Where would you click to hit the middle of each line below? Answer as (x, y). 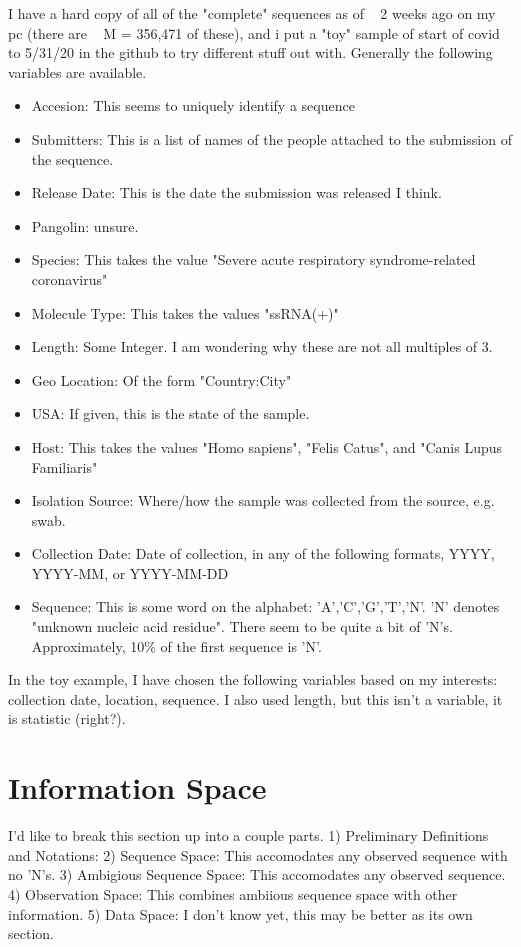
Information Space (137, 787)
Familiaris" (64, 466)
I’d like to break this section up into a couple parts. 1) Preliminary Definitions (248, 835)
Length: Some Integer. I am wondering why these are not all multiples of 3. (262, 346)
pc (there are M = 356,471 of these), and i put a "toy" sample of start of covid (254, 32)
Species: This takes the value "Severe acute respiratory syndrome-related (253, 259)
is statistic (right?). (67, 718)
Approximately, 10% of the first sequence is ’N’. (176, 645)
